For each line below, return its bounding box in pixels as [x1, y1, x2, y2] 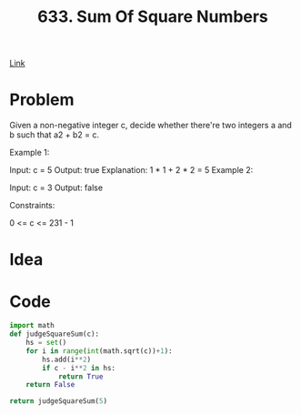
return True [57, 371, 104, 381]
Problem [9, 89, 75, 110]
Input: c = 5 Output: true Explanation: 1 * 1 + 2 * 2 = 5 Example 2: [9, 165, 254, 176]
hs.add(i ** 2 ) [42, 355, 92, 364]
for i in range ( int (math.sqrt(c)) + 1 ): [25, 346, 173, 356]
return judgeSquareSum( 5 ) [9, 397, 107, 406]
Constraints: [9, 200, 55, 211]
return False [25, 380, 75, 390]
